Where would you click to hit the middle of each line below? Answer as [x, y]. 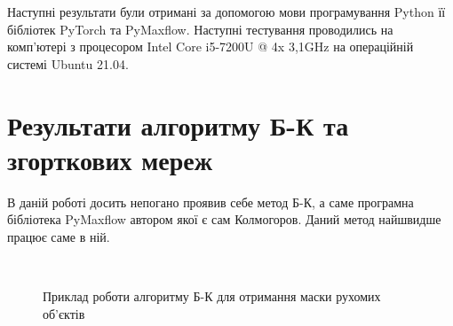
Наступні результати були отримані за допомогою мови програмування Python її [226, 12]
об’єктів [64, 313]
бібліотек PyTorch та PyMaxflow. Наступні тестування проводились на [200, 29]
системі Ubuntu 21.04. [68, 63]
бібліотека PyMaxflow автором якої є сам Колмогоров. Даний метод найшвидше [224, 219]
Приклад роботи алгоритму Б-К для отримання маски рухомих [212, 296]
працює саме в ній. [59, 236]
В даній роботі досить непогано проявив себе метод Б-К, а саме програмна [211, 202]
